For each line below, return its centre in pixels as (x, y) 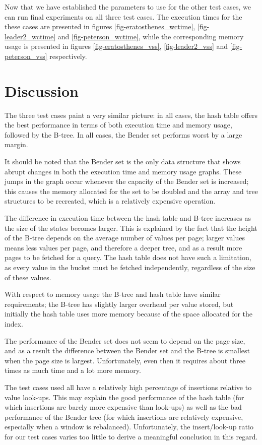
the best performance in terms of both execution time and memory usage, (118, 125)
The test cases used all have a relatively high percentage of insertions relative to (128, 387)
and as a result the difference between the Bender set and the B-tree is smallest (127, 351)
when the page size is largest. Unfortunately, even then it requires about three (125, 360)
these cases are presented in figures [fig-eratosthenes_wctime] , (100, 26)
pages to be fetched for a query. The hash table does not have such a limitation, (128, 257)
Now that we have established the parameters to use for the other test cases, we (128, 7)
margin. (16, 144)
